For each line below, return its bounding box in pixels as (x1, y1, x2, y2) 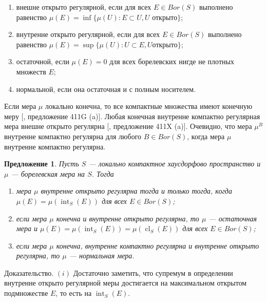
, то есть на (55, 288, 92, 298)
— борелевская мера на (11, 168, 85, 179)
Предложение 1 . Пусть (4, 158, 79, 169)
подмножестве (4, 288, 48, 298)
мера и (16, 223, 37, 234)
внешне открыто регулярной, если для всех (16, 2, 151, 12)
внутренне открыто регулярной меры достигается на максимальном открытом (4, 277, 247, 288)
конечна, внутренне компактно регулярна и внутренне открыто (56, 240, 259, 251)
